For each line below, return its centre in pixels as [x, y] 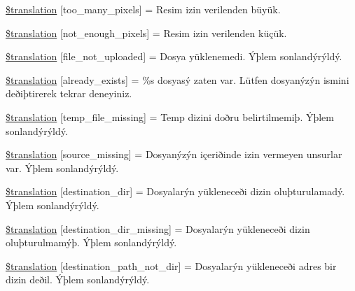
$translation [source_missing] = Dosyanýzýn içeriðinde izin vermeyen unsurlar [174, 154]
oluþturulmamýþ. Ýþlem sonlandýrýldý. [91, 242]
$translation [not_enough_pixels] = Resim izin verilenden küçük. [146, 33]
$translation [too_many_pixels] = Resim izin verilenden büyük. [143, 9]
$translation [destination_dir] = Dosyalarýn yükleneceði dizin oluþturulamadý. [175, 191]
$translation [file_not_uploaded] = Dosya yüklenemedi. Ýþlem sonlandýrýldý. [174, 56]
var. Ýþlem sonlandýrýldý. [62, 168]
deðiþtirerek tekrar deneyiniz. [69, 93]
